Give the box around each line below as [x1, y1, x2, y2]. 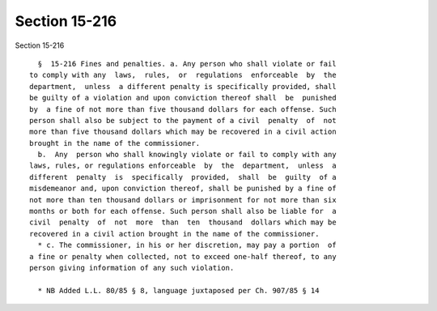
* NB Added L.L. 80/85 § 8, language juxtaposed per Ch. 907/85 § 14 [37, 286, 320, 295]
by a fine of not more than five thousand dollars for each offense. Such [29, 104, 337, 113]
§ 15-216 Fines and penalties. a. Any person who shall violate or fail [37, 59, 337, 68]
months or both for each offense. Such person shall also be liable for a [29, 207, 337, 216]
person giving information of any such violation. [29, 263, 235, 272]
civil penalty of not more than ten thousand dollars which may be [29, 218, 337, 227]
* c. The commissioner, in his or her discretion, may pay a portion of [37, 241, 337, 250]
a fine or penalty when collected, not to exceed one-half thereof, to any [29, 252, 337, 261]
